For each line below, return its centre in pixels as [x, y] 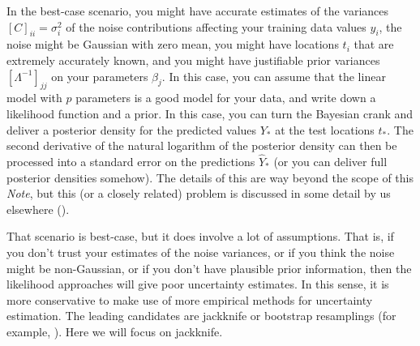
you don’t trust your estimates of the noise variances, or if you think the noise [201, 252]
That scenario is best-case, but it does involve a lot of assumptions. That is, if [200, 236]
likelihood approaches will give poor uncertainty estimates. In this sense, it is [198, 284]
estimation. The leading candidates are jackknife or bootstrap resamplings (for [201, 316]
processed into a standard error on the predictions [131, 161]
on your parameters [100, 76]
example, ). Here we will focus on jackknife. [115, 331]
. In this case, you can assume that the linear [274, 76]
